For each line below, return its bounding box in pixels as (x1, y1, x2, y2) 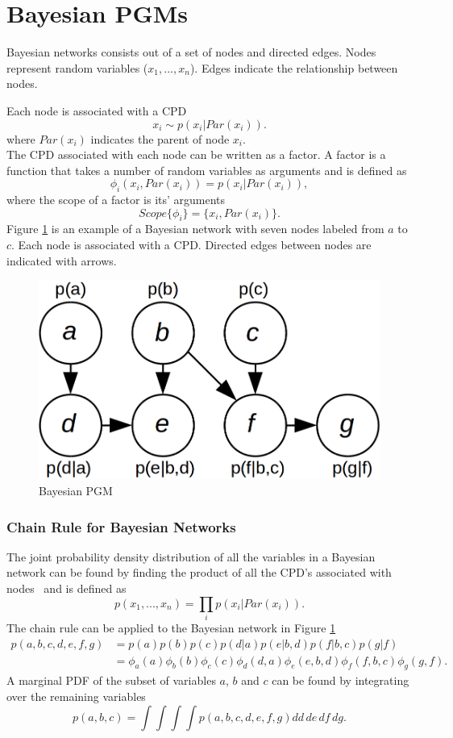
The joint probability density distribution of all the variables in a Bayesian (6, 548, 376, 565)
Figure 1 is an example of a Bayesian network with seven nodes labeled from (6, 220, 384, 237)
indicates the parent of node (90, 130, 230, 147)
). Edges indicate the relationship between (189, 59, 398, 76)
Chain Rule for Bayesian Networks (6, 516, 236, 536)
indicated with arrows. (6, 252, 117, 269)
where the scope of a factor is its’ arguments (6, 191, 226, 208)
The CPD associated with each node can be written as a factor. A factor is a (6, 146, 386, 163)
